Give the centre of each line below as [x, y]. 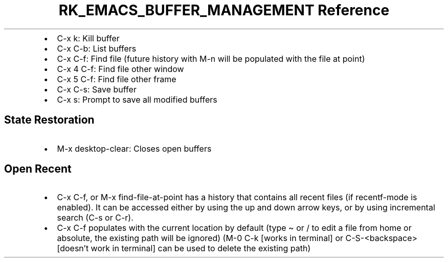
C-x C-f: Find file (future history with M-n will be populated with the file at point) [211, 58]
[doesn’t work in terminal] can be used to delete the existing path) [184, 248]
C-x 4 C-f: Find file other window [120, 69]
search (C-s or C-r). [95, 218]
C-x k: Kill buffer [88, 38]
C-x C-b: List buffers [97, 48]
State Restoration [49, 120]
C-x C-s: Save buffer [97, 89]
